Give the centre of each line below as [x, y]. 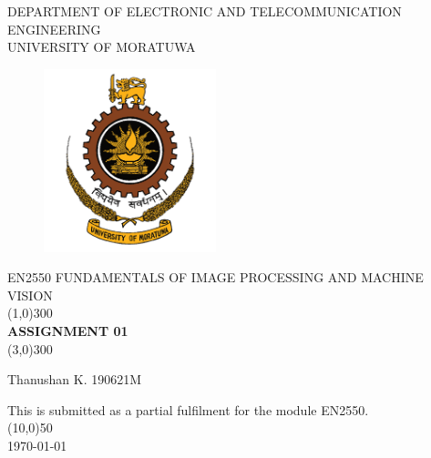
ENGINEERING [54, 29]
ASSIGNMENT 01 [68, 330]
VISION [30, 295]
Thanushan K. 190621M [75, 379]
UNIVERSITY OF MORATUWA [102, 47]
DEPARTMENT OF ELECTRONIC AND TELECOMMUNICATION [205, 11]
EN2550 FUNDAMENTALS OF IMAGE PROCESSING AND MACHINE [215, 277]
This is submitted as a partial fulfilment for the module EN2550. [188, 409]
